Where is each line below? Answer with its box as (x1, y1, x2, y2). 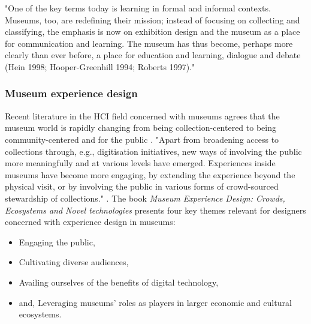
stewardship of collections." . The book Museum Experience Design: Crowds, (5, 191, 285, 204)
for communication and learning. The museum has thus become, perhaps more (5, 37, 293, 49)
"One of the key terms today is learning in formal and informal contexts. (5, 2, 271, 14)
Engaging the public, (19, 235, 95, 248)
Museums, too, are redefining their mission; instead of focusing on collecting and (5, 13, 300, 26)
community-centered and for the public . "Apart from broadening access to (5, 133, 279, 145)
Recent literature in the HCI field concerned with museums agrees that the (5, 109, 280, 122)
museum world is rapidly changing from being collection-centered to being (5, 121, 276, 134)
